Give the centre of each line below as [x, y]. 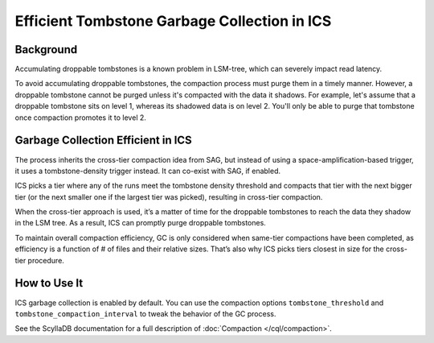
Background [46, 50]
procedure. [46, 260]
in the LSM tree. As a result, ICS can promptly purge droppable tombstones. [141, 223]
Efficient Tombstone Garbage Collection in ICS [173, 21]
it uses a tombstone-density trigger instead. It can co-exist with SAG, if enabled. [148, 171]
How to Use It [49, 283]
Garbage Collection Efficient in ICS [103, 141]
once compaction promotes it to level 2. [80, 118]
